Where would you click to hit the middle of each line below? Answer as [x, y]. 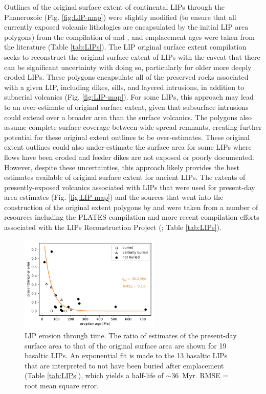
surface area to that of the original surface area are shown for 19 [126, 345]
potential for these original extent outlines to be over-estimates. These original [127, 137]
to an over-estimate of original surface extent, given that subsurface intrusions [126, 107]
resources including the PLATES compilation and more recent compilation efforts [132, 217]
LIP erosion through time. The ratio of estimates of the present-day [131, 335]
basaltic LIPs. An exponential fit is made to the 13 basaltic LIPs [126, 355]
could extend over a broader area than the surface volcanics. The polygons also [128, 117]
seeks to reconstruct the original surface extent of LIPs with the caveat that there [132, 56]
